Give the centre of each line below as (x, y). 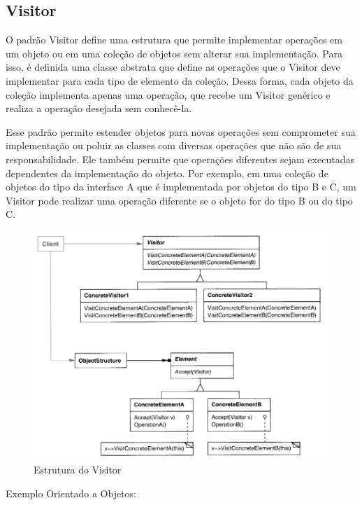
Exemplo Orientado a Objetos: (71, 493)
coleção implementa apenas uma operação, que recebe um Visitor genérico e (168, 94)
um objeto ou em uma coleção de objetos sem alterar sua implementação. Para (174, 53)
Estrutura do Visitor (78, 470)
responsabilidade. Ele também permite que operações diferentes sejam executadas (180, 159)
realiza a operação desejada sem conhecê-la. (99, 108)
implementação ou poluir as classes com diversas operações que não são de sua (174, 145)
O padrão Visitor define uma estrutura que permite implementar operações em (174, 40)
